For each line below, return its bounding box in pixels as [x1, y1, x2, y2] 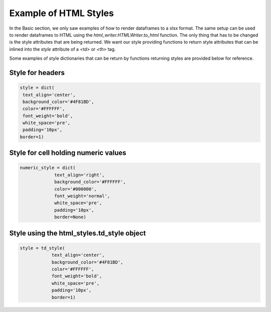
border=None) [54, 214, 86, 220]
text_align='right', [54, 172, 105, 178]
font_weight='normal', [54, 193, 110, 198]
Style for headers [9, 68, 65, 77]
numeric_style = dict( [20, 165, 76, 171]
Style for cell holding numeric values [9, 149, 126, 157]
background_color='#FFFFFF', [54, 179, 126, 185]
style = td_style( [20, 245, 65, 251]
